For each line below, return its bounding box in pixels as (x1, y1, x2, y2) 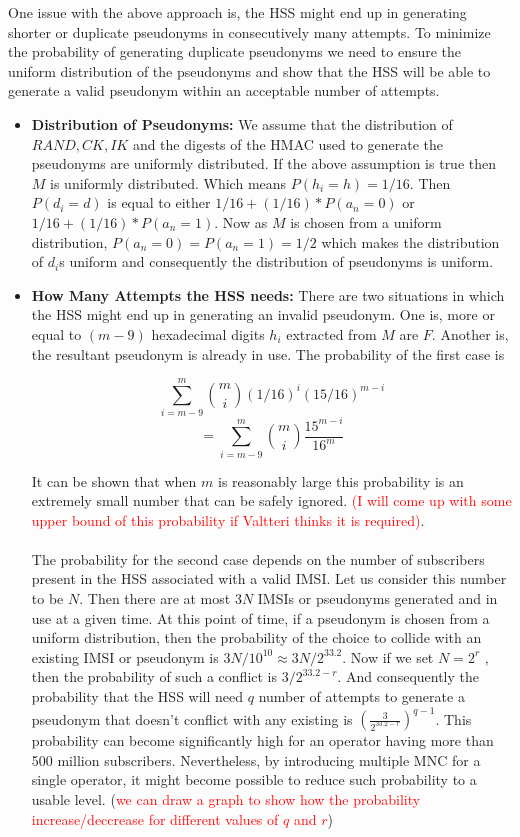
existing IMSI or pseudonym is (31, 646, 219, 667)
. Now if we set (342, 646, 434, 667)
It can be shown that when (31, 470, 197, 491)
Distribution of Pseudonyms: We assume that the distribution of (31, 113, 453, 134)
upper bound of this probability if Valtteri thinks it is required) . (31, 509, 425, 530)
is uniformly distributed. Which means (50, 172, 287, 193)
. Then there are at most (79, 588, 231, 609)
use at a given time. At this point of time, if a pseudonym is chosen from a (31, 607, 490, 628)
